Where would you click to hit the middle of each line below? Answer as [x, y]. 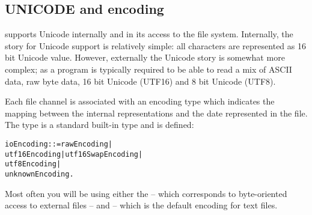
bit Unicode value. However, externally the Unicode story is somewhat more [145, 57]
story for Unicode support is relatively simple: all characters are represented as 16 [155, 45]
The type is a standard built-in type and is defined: [99, 125]
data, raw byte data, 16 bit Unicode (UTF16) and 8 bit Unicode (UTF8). [140, 81]
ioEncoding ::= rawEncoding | [59, 144]
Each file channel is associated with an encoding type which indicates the [140, 101]
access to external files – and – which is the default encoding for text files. [141, 205]
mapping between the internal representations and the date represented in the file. [156, 113]
